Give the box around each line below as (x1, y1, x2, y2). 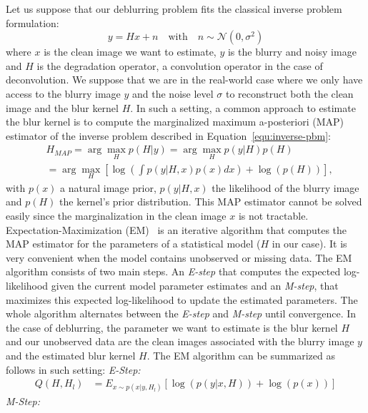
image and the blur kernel (6, 100, 119, 115)
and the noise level (132, 86, 214, 101)
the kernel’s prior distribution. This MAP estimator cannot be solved (59, 194, 362, 209)
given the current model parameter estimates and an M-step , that (51, 278, 339, 292)
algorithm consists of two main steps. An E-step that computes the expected (6, 264, 341, 279)
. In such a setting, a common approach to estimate (130, 100, 356, 115)
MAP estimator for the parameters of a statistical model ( (6, 236, 261, 251)
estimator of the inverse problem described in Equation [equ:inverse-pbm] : (6, 128, 331, 143)
